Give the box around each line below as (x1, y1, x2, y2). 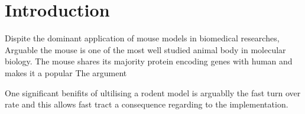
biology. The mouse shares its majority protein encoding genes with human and (5, 55, 293, 67)
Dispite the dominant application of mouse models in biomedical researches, (5, 32, 280, 44)
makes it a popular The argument (5, 66, 127, 79)
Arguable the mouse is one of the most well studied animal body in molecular (5, 43, 286, 56)
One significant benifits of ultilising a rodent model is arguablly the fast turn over (5, 86, 301, 99)
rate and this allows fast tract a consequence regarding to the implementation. (5, 98, 288, 110)
